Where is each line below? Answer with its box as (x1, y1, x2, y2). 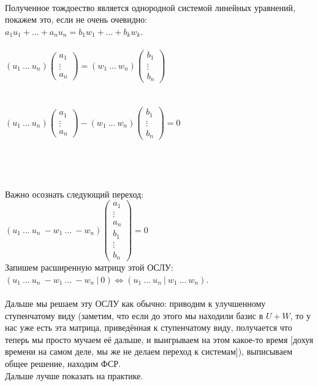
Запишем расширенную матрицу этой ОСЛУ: (5, 261, 173, 274)
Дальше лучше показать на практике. (5, 369, 143, 382)
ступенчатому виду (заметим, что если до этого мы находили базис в (5, 309, 263, 322)
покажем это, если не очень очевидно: (5, 13, 148, 26)
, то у (290, 309, 311, 322)
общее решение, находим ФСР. (5, 357, 121, 370)
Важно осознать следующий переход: (5, 187, 144, 200)
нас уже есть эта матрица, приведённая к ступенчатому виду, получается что (5, 321, 292, 334)
